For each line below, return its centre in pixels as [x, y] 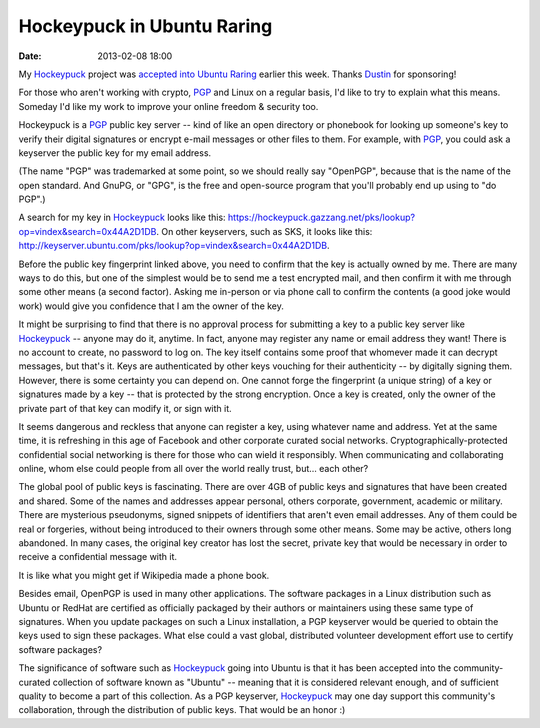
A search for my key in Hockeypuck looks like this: [122, 217]
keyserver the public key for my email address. [115, 152]
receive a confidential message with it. [98, 557]
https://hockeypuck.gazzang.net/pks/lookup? [321, 217]
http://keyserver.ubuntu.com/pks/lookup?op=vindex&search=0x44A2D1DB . [174, 246]
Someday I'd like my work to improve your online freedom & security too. [168, 106]
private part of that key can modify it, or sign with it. [125, 408]
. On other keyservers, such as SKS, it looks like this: [264, 231]
